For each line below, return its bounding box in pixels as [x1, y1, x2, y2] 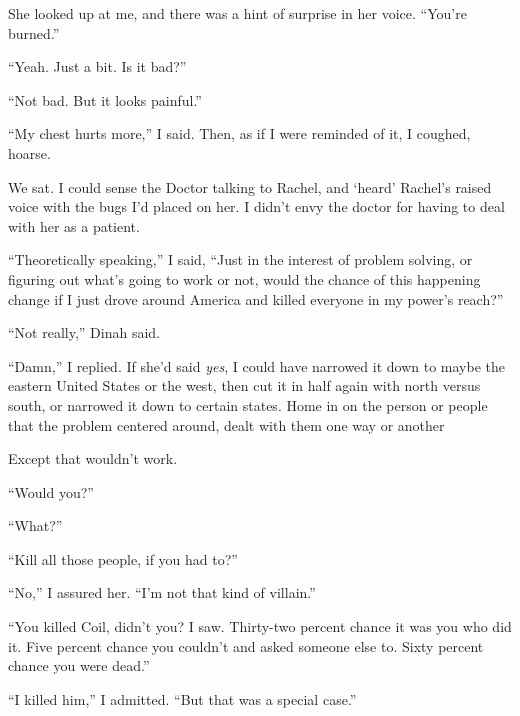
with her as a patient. [8, 215, 140, 236]
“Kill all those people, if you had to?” [8, 548, 238, 569]
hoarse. [8, 142, 51, 163]
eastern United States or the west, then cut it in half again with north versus [8, 375, 481, 396]
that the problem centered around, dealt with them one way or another [8, 414, 445, 435]
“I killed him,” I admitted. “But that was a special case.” [8, 688, 357, 709]
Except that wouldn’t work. [8, 448, 178, 469]
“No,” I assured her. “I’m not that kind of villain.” [8, 582, 316, 603]
